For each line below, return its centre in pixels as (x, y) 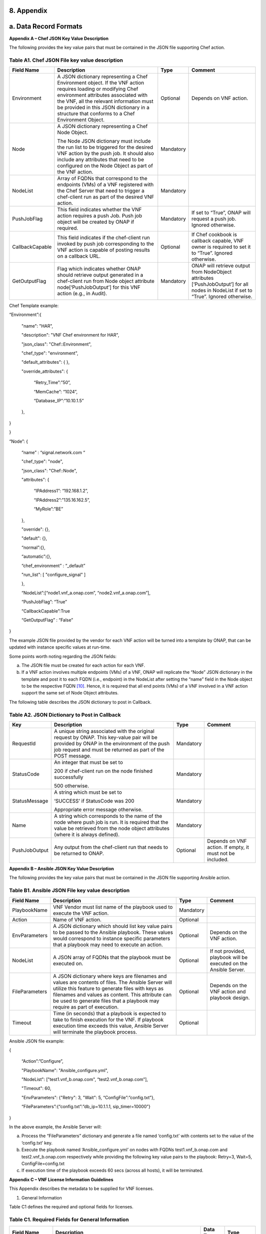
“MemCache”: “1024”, (56, 391)
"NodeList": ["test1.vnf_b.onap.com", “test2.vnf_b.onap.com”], (85, 1080)
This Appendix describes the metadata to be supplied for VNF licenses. (82, 1189)
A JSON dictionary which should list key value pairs (113, 926)
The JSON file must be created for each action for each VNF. (83, 665)
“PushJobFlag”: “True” (44, 602)
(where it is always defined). (87, 834)
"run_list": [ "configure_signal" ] (53, 575)
